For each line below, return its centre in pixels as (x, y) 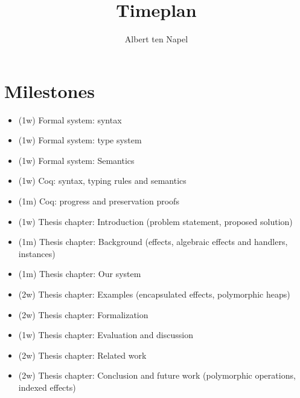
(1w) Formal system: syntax (70, 119)
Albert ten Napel (156, 39)
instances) (37, 253)
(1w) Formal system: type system (80, 140)
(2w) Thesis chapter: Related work (82, 355)
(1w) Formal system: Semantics (76, 160)
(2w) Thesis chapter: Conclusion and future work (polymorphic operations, (157, 375)
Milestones (49, 90)
